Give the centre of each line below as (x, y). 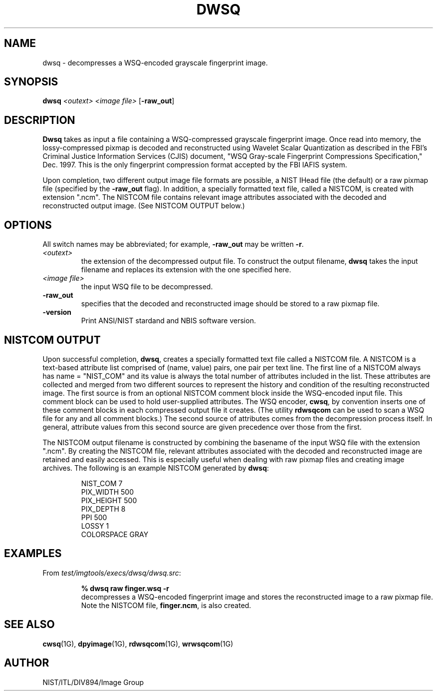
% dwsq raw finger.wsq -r (125, 588)
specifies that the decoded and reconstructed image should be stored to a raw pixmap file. (230, 304)
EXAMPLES (33, 554)
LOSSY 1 (95, 526)
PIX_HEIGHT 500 (109, 500)
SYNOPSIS (31, 82)
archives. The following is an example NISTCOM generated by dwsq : (156, 468)
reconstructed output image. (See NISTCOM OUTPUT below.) (144, 206)
